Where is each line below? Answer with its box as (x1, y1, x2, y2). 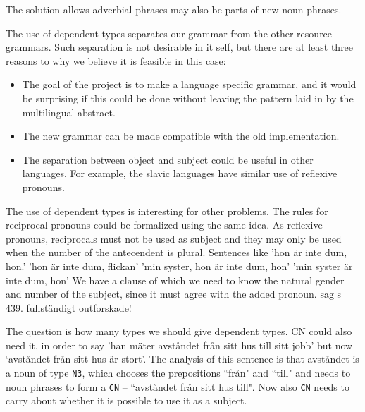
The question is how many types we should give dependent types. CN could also (6, 324, 352, 339)
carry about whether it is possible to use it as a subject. (6, 393, 247, 408)
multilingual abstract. (22, 104, 116, 119)
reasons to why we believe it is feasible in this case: (6, 53, 226, 68)
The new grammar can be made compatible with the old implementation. (22, 128, 340, 143)
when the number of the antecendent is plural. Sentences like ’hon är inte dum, (6, 245, 347, 260)
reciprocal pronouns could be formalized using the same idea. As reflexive (6, 217, 323, 232)
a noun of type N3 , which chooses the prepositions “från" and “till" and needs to (6, 365, 351, 380)
